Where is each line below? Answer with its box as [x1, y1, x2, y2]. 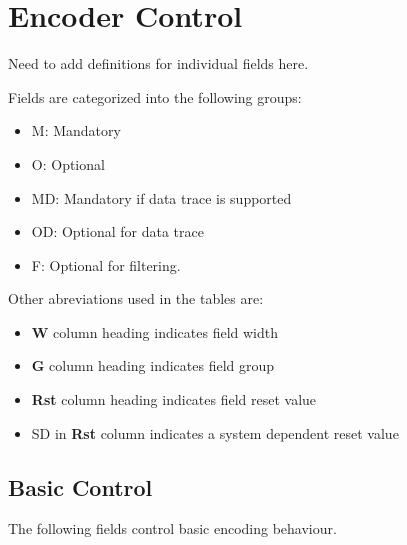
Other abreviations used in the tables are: [8, 288, 264, 309]
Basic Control [8, 471, 153, 502]
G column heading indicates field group [31, 355, 275, 376]
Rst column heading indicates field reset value [31, 389, 317, 410]
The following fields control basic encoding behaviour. [8, 518, 337, 539]
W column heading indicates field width [31, 321, 278, 342]
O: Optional [31, 153, 105, 174]
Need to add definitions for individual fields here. [8, 53, 309, 74]
